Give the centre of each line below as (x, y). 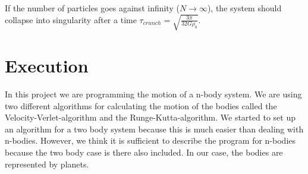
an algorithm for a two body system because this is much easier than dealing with (154, 129)
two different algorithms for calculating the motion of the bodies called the (141, 105)
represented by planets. (47, 164)
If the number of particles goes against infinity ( (92, 8)
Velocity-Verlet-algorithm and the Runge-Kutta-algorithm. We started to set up (150, 117)
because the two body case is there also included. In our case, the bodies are (144, 152)
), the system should (244, 8)
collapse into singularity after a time (71, 19)
